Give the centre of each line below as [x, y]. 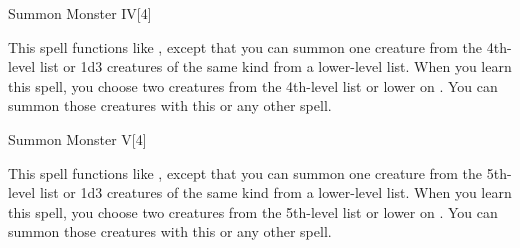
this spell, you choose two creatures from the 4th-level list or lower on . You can [253, 85]
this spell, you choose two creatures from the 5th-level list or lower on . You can [253, 211]
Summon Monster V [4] [77, 138]
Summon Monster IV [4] [80, 13]
